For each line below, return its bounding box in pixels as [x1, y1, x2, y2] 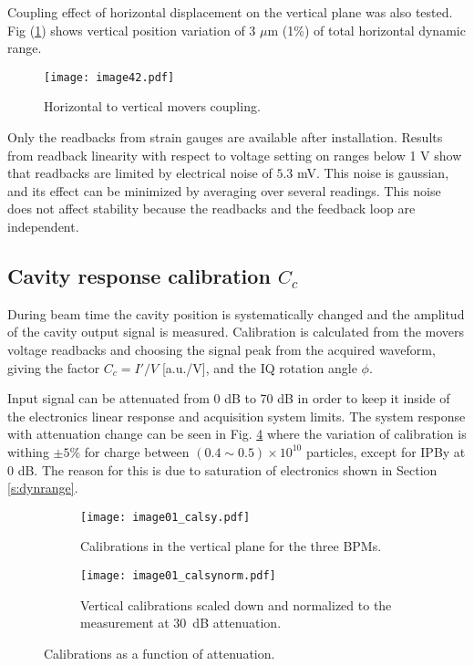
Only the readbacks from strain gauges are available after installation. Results [7, 128, 443, 147]
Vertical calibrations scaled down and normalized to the [80, 595, 392, 614]
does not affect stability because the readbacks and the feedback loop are [7, 199, 416, 218]
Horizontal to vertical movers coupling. [44, 97, 261, 116]
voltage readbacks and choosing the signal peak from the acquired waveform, [7, 339, 436, 359]
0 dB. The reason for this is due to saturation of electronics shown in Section [7, 460, 438, 479]
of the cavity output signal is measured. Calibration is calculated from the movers [7, 322, 465, 341]
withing [7, 442, 49, 461]
